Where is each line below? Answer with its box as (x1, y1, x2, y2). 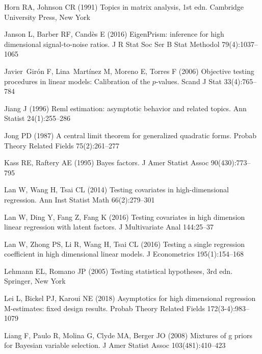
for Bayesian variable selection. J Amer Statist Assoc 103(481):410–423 (4, 340, 226, 350)
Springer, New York (4, 275, 66, 286)
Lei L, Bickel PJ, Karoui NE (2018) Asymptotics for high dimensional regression (4, 293, 256, 304)
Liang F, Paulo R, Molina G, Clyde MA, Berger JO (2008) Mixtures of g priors (4, 330, 252, 340)
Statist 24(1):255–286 (4, 113, 70, 123)
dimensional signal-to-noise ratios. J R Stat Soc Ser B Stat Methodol (4, 38, 220, 49)
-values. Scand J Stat (155, 75, 222, 86)
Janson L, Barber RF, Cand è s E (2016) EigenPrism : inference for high (4, 29, 224, 39)
